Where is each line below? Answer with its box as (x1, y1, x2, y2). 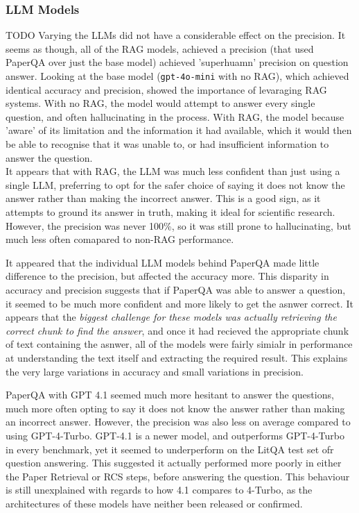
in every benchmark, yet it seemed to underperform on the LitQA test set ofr (6, 441, 334, 456)
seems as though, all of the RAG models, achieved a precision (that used (6, 41, 314, 56)
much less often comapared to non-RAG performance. (6, 232, 234, 246)
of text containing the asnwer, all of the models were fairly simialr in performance (6, 337, 353, 351)
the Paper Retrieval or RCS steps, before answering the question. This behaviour (6, 469, 350, 483)
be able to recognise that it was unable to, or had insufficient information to (6, 137, 329, 151)
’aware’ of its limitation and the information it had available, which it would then (6, 123, 352, 137)
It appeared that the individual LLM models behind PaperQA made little (6, 255, 319, 269)
